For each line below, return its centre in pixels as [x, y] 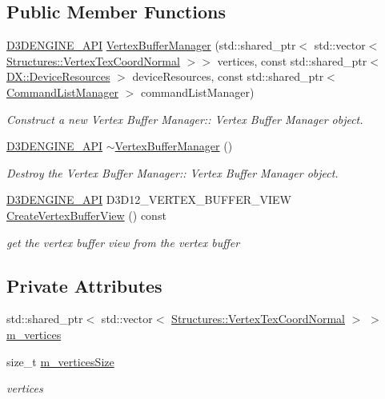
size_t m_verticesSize [60, 361]
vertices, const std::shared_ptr [292, 60]
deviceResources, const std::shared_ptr [228, 76]
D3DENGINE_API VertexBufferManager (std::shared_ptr [151, 45]
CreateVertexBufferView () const [86, 215]
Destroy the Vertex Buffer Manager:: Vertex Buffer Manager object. [172, 172]
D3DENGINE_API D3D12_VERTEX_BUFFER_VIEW [149, 199]
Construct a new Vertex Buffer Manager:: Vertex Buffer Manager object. [185, 119]
